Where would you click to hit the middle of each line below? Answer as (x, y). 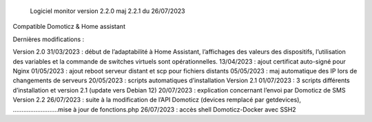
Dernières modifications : (49, 39)
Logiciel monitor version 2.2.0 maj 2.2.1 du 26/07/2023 (107, 11)
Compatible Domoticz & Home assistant (69, 27)
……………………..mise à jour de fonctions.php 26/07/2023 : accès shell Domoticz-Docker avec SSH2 (154, 109)
